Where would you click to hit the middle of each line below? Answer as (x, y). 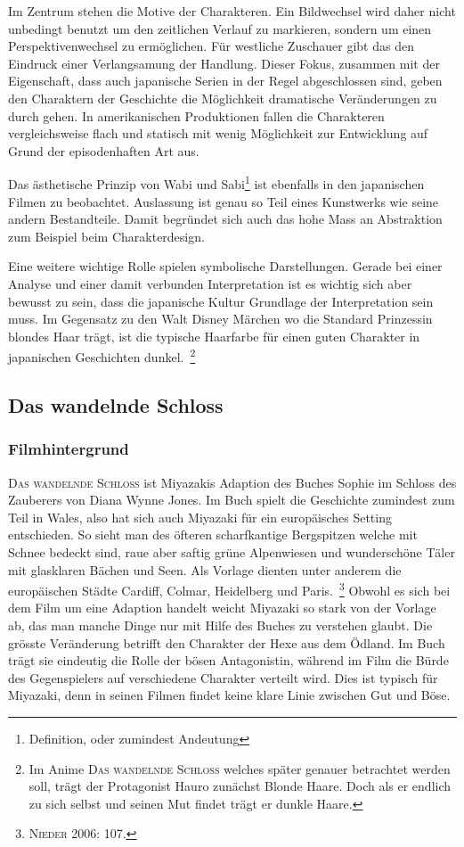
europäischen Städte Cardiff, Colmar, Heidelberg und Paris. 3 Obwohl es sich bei (229, 589)
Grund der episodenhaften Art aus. (104, 150)
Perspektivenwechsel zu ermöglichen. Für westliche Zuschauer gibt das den (211, 46)
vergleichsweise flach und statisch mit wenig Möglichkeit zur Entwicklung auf (218, 133)
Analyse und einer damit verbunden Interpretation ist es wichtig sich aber (210, 283)
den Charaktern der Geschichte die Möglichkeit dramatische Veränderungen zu (223, 98)
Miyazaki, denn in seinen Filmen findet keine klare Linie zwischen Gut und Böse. (229, 695)
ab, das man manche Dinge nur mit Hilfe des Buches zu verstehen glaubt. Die (220, 625)
